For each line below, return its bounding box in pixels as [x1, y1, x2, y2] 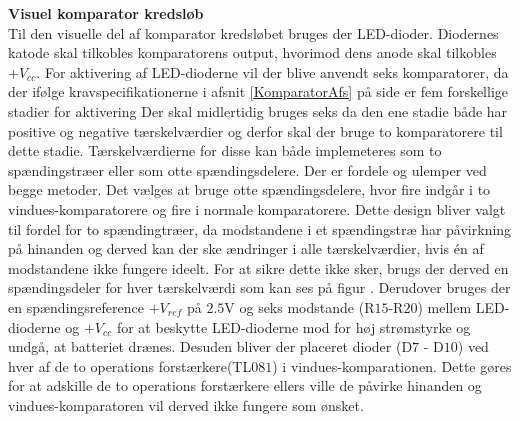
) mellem [417, 296, 472, 317]
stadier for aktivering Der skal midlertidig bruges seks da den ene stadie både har [8, 100, 508, 121]
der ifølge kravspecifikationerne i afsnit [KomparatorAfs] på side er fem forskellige [8, 81, 509, 102]
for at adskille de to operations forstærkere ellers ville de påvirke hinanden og [8, 375, 482, 396]
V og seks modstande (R [224, 296, 375, 317]
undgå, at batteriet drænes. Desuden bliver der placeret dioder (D [8, 336, 413, 357]
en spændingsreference [8, 296, 144, 317]
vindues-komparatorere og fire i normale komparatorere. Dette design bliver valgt [8, 198, 506, 219]
